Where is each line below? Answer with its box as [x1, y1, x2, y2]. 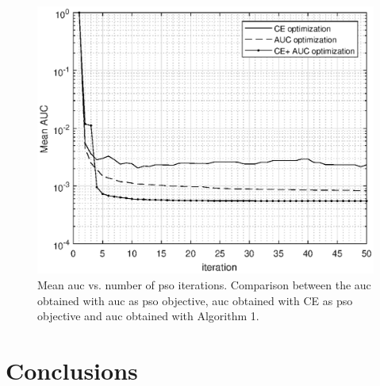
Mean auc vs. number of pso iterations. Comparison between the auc [37, 277, 371, 293]
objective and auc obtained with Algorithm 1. [37, 308, 259, 324]
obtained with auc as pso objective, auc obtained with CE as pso [37, 292, 353, 308]
